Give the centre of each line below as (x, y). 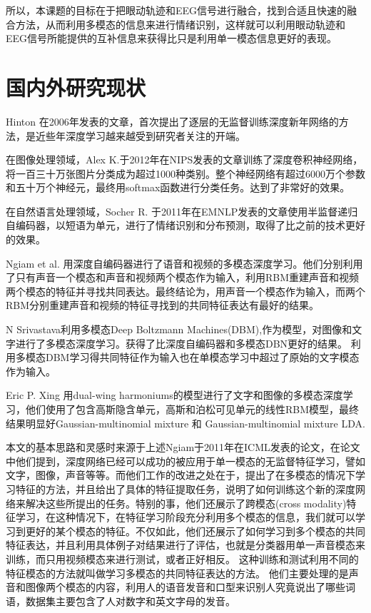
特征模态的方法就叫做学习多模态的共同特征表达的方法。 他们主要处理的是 (177, 573)
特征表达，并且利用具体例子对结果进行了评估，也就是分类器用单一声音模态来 (185, 545)
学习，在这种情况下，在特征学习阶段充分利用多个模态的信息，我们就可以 (185, 517)
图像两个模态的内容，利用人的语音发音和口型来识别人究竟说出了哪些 (185, 587)
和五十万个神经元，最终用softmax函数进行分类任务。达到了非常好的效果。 (178, 187)
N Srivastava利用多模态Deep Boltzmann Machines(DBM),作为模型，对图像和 (179, 329)
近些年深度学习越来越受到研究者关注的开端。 (140, 135)
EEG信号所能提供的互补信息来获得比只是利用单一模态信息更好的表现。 (172, 38)
